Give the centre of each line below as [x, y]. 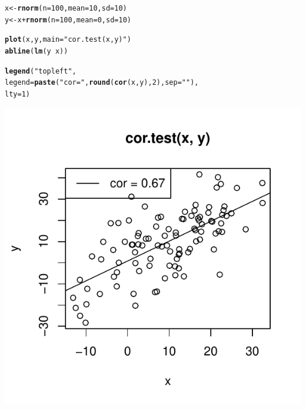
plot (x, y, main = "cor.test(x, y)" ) [68, 40]
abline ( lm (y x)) [36, 51]
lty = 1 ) [17, 94]
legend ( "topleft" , [41, 71]
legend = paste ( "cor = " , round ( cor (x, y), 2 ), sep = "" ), [102, 83]
